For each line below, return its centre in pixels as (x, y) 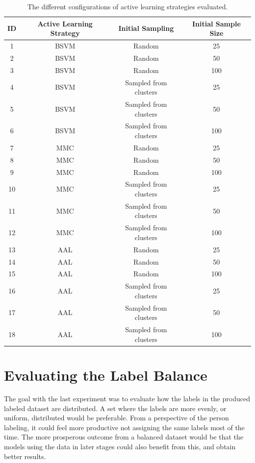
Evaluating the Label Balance (106, 375)
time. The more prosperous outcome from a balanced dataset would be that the (124, 437)
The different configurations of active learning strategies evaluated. (127, 6)
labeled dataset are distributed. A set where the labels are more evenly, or (115, 408)
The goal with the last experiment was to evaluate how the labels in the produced (127, 398)
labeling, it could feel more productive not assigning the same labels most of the (124, 427)
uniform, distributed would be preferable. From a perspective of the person (116, 418)
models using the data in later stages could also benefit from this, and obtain (120, 446)
